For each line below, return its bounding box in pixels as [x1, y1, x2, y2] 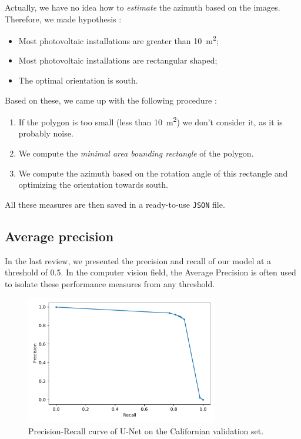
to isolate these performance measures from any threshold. [5, 277, 215, 290]
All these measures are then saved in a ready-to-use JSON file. [5, 198, 225, 210]
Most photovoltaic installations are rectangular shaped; [18, 54, 218, 66]
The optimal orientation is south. [18, 74, 138, 87]
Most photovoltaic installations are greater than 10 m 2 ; [18, 33, 219, 46]
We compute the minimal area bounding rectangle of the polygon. [18, 147, 254, 159]
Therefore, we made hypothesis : [5, 12, 122, 25]
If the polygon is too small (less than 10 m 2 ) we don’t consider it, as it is [18, 114, 283, 128]
